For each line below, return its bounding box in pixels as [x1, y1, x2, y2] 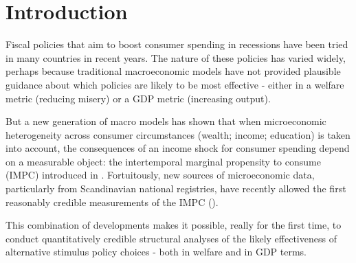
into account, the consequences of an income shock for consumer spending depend [5, 141, 350, 155]
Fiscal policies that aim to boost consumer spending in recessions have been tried [5, 37, 348, 52]
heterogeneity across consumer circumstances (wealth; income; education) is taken [5, 127, 351, 141]
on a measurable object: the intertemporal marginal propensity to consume [5, 154, 321, 168]
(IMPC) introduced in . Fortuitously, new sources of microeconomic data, [5, 168, 315, 182]
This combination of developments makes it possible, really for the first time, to [5, 218, 342, 232]
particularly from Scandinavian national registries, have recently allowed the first [5, 181, 346, 196]
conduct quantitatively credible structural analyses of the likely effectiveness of [5, 231, 337, 245]
